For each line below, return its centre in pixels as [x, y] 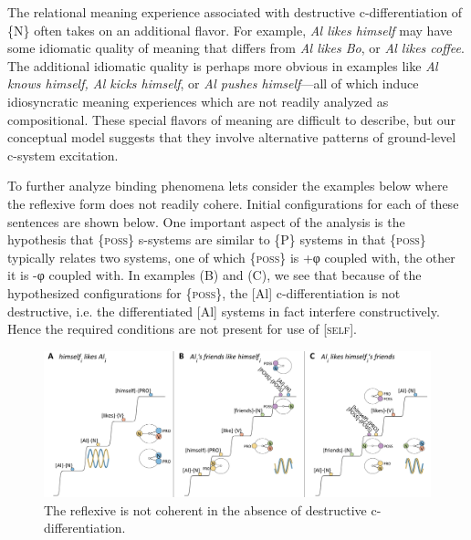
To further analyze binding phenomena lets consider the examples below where [228, 186]
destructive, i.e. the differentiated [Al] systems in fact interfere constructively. [224, 311]
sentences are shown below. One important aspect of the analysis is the [206, 221]
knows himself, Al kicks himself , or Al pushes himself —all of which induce [213, 83]
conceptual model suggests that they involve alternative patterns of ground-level [232, 137]
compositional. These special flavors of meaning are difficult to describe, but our [231, 119]
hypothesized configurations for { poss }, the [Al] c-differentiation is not [204, 292]
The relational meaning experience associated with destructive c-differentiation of [235, 12]
